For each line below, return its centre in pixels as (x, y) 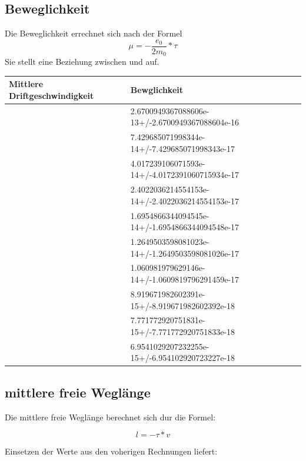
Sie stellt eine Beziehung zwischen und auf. (82, 62)
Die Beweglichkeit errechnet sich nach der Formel (94, 33)
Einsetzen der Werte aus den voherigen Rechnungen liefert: (111, 451)
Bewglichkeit (157, 90)
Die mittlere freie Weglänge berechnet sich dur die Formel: (110, 417)
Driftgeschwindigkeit (51, 95)
